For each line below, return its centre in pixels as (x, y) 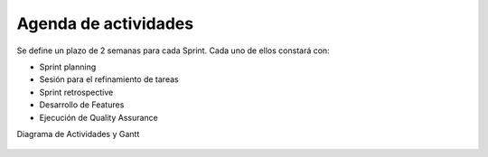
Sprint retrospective (76, 92)
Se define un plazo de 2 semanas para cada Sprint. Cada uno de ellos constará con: (173, 51)
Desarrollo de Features (82, 105)
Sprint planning (68, 67)
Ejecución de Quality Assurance (99, 117)
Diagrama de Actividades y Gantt (78, 134)
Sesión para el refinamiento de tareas (109, 79)
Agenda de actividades (105, 23)
